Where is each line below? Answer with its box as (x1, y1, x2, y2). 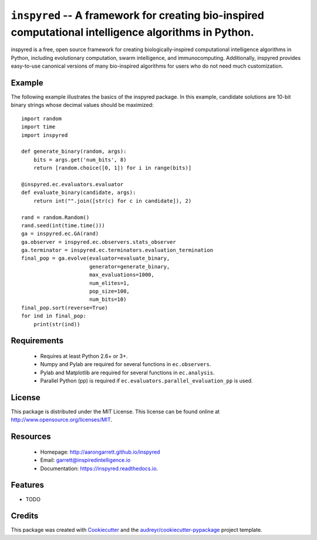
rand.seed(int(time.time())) (21, 222, 105, 229)
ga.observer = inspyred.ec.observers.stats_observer (21, 239, 176, 245)
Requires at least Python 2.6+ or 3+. (40, 353, 128, 360)
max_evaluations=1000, (89, 271, 155, 279)
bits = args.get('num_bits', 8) (33, 156, 127, 163)
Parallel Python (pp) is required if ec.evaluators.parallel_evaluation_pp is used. (40, 377, 253, 384)
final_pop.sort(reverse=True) (21, 304, 109, 311)
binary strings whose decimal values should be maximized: (11, 102, 154, 109)
